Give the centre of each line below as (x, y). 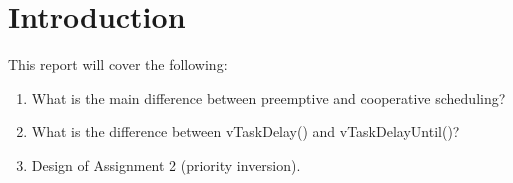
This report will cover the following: (118, 64)
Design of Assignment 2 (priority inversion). (166, 164)
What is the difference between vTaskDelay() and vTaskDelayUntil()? (245, 131)
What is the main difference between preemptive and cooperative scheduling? (268, 97)
